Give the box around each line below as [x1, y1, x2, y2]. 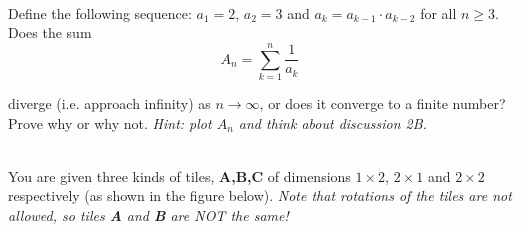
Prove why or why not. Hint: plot [8, 112, 212, 133]
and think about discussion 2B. [238, 112, 427, 133]
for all [420, 2, 457, 23]
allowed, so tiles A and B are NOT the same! [8, 204, 289, 225]
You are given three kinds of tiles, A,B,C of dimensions [8, 165, 351, 186]
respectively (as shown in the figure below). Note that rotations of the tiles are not [8, 185, 512, 206]
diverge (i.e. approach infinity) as [8, 92, 211, 113]
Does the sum [8, 22, 92, 43]
